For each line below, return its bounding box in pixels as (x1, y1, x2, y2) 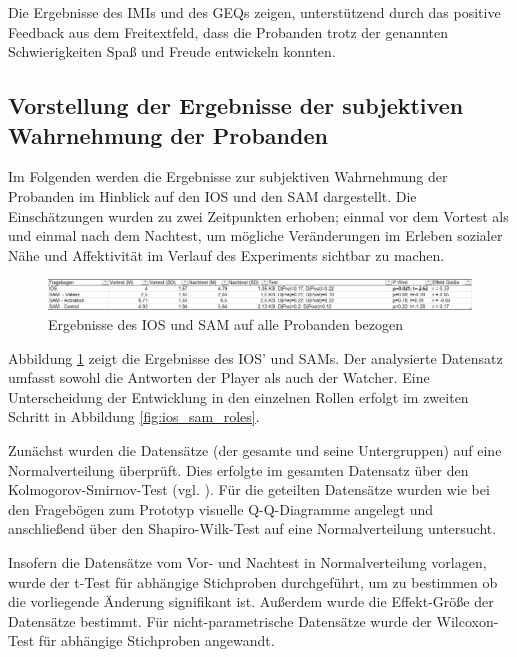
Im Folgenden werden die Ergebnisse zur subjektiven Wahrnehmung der (8, 166, 448, 187)
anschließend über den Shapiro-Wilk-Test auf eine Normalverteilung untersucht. (8, 518, 497, 539)
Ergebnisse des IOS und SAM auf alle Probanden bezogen (48, 313, 404, 334)
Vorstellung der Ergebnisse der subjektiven (8, 90, 464, 121)
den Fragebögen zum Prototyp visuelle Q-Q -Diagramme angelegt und (8, 498, 434, 519)
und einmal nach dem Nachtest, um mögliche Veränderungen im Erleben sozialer (8, 225, 503, 246)
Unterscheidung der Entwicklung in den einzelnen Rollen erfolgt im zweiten (8, 386, 469, 407)
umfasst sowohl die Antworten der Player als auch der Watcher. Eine (8, 367, 430, 388)
